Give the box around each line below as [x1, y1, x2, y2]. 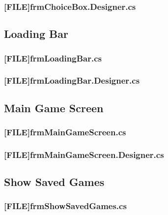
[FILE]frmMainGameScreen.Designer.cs [4, 148, 164, 160]
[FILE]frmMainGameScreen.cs [4, 126, 126, 138]
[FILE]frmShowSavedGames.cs [4, 200, 127, 212]
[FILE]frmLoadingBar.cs [4, 52, 102, 64]
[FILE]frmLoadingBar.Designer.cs [4, 74, 140, 87]
